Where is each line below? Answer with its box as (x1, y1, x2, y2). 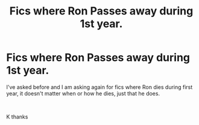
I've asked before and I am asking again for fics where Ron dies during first (6, 83, 193, 91)
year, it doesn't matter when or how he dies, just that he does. (6, 90, 160, 97)
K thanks (6, 113, 28, 120)
